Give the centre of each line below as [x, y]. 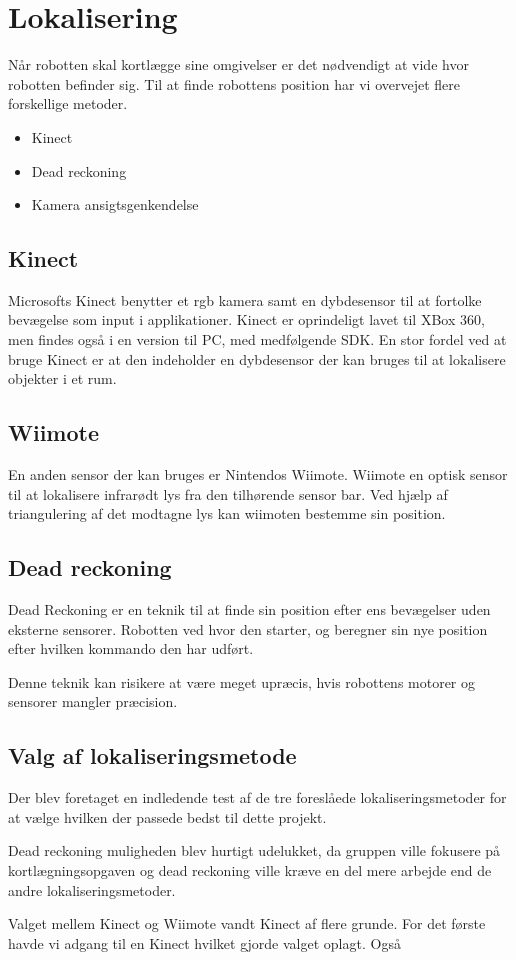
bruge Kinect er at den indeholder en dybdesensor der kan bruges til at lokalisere [257, 358]
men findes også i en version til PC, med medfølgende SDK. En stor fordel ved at [257, 339]
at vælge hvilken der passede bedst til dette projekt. [167, 816]
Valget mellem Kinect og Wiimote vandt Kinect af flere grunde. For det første [247, 923]
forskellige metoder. [68, 103]
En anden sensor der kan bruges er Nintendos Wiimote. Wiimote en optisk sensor [258, 474]
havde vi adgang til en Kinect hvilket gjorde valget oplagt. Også [204, 942]
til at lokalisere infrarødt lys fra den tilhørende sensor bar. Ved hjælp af [228, 493]
